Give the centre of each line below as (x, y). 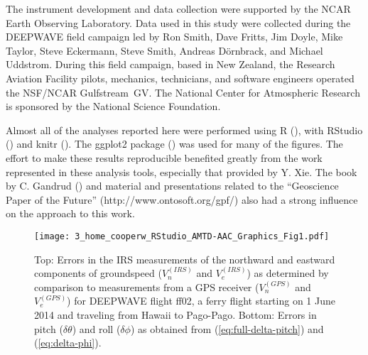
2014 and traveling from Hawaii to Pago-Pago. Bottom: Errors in (175, 314)
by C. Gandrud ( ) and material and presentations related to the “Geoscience (172, 186)
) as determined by (288, 273)
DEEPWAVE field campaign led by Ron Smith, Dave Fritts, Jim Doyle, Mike (174, 37)
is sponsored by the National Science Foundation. (113, 106)
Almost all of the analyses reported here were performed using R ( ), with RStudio (184, 130)
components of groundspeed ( (98, 273)
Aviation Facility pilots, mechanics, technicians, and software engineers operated (180, 78)
